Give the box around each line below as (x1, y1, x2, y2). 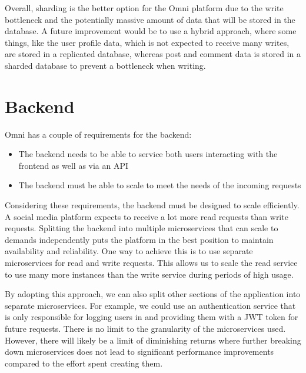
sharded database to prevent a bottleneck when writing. (5, 59, 206, 71)
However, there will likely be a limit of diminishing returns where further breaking (5, 334, 301, 346)
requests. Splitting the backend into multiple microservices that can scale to (5, 222, 278, 234)
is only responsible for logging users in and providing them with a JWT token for (5, 311, 298, 323)
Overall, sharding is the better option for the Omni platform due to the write (5, 2, 284, 14)
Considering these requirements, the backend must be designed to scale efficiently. (5, 199, 300, 211)
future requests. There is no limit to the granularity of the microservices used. (5, 322, 286, 334)
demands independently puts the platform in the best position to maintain (5, 233, 274, 245)
